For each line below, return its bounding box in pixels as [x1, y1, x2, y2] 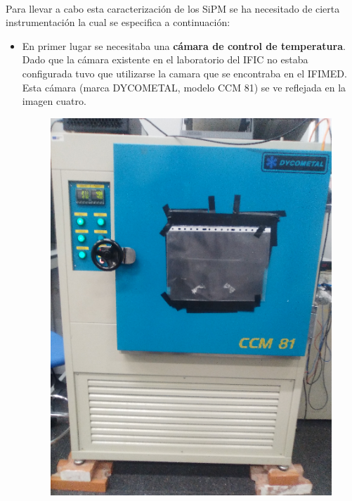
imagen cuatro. [22, 94, 86, 108]
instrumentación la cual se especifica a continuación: [6, 15, 230, 30]
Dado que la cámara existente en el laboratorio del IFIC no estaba [22, 52, 308, 67]
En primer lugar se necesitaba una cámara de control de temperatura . [22, 38, 346, 53]
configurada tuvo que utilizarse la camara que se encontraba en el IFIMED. [22, 65, 347, 80]
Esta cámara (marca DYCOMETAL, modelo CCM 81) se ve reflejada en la [22, 80, 346, 94]
